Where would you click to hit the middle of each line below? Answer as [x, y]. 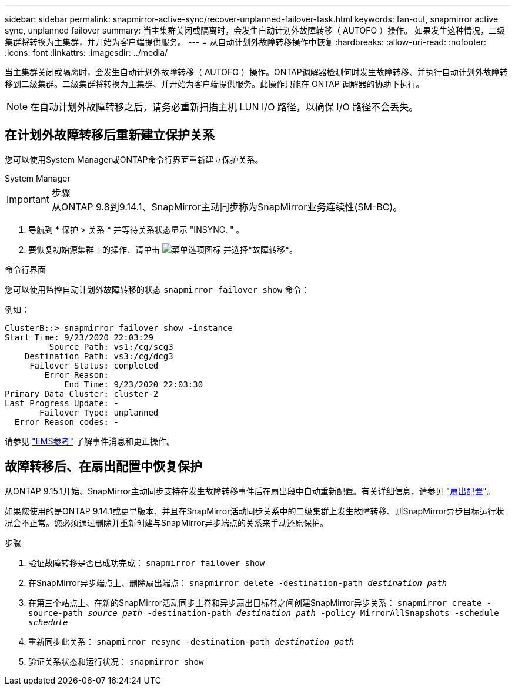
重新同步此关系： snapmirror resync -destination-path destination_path [191, 641]
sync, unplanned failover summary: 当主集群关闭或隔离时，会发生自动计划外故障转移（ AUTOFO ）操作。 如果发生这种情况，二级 [255, 30]
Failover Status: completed [94, 365]
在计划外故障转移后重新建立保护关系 [110, 135]
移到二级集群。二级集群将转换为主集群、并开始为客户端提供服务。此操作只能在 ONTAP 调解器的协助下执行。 [215, 84]
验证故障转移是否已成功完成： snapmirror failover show [147, 562]
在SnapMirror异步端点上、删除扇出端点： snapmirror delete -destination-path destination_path [238, 582]
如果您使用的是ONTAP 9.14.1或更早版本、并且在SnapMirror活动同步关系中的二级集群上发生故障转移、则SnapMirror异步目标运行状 [255, 511]
